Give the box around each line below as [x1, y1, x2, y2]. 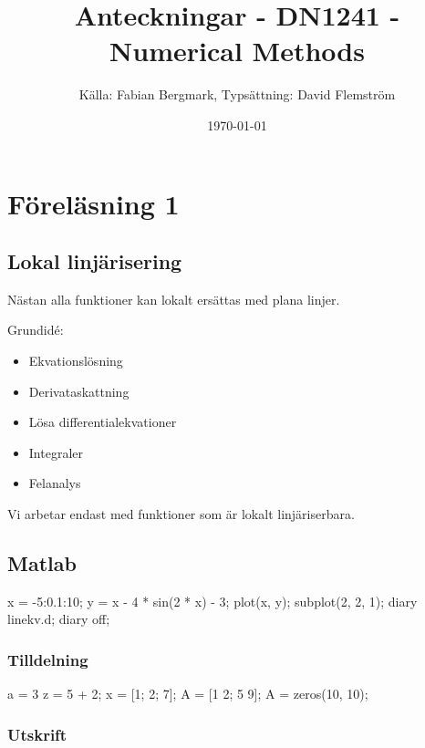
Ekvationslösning [28, 351, 123, 370]
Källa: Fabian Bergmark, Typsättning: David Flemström [78, 85, 396, 104]
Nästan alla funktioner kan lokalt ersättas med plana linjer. [7, 289, 340, 308]
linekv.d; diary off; [7, 609, 110, 629]
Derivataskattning [28, 381, 130, 400]
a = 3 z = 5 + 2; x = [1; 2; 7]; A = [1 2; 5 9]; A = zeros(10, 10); [7, 684, 368, 703]
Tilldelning [7, 648, 88, 670]
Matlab [7, 549, 77, 577]
